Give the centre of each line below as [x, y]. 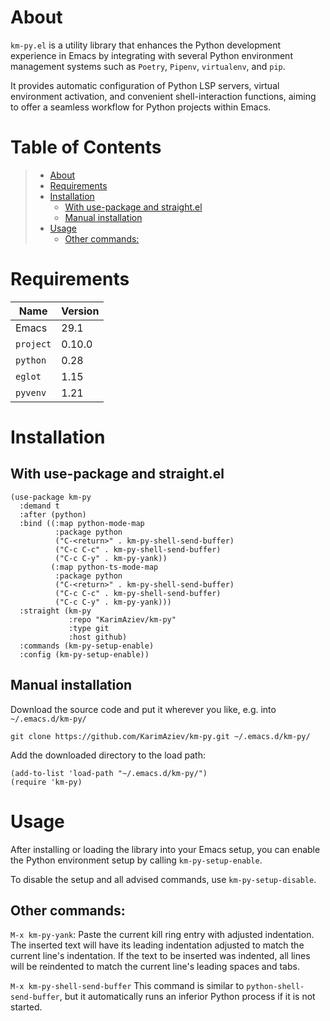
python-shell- [275, 987]
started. [26, 1007]
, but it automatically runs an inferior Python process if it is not [187, 997]
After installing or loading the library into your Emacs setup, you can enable [165, 849]
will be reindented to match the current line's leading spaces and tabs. [155, 967]
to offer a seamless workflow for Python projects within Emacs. [141, 107]
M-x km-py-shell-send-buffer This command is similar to [127, 986]
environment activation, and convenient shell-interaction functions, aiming [163, 96]
